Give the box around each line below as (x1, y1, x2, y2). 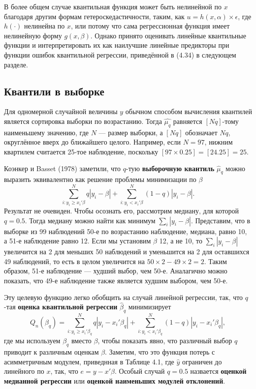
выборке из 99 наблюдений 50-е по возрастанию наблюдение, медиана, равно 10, (4, 226, 247, 236)
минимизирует (128, 301, 171, 312)
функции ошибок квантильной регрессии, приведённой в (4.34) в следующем (4, 49, 236, 60)
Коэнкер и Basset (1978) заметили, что (4, 163, 121, 173)
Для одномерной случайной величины (4, 106, 118, 117)
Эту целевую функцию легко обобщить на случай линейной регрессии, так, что (4, 292, 243, 302)
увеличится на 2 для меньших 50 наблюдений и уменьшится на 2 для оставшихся (4, 246, 250, 257)
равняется (173, 116, 202, 126)
